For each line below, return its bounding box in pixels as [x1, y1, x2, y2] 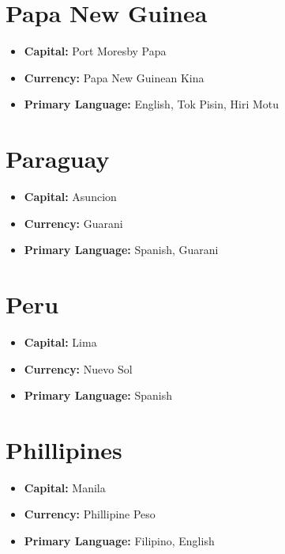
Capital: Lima [24, 333, 97, 350]
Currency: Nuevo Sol [24, 360, 133, 377]
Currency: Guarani [24, 214, 123, 231]
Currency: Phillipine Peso [24, 506, 156, 522]
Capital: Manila [24, 479, 106, 495]
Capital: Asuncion [24, 188, 117, 205]
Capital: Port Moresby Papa [24, 43, 167, 59]
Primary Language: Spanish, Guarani [24, 241, 219, 258]
